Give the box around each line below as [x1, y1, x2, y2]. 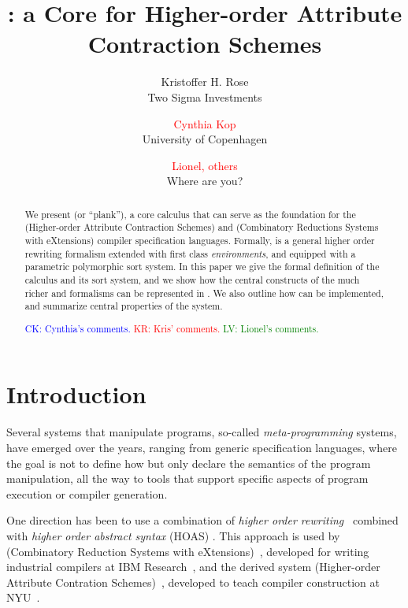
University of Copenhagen [142, 131, 268, 147]
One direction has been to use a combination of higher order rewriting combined [6, 512, 399, 528]
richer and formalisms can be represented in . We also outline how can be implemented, [24, 286, 384, 299]
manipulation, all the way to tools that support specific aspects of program [6, 470, 369, 487]
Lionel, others [172, 157, 238, 173]
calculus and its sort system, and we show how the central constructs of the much [24, 272, 360, 286]
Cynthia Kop [173, 115, 236, 132]
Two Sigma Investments [147, 88, 262, 105]
